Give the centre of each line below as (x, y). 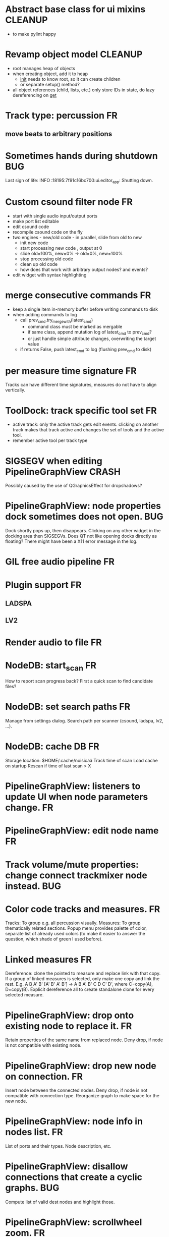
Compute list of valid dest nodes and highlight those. (60, 1202)
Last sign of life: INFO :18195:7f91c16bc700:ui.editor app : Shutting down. (79, 181)
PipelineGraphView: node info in (74, 1121)
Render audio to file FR (53, 642)
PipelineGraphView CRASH (63, 471)
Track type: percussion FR (61, 116)
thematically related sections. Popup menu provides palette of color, (76, 928)
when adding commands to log (45, 315)
